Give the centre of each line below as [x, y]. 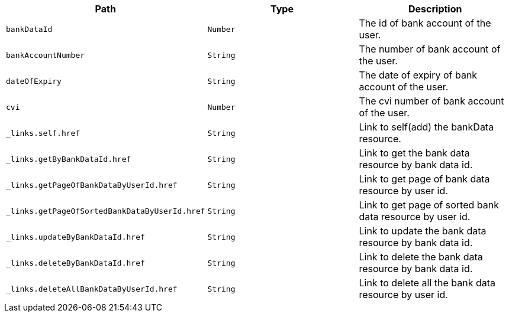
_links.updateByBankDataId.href [75, 237]
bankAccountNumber [46, 55]
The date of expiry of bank [418, 75]
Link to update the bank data [423, 231]
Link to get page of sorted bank [429, 205]
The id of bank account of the [425, 23]
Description [435, 9]
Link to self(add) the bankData [426, 127]
